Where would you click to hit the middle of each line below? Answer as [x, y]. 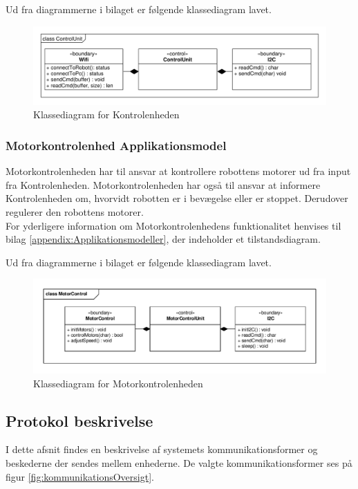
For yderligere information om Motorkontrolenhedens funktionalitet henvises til [173, 225]
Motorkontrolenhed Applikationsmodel [116, 145]
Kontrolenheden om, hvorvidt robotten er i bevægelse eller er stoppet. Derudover [177, 198]
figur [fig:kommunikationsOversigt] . [80, 476]
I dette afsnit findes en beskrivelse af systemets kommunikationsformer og [162, 449]
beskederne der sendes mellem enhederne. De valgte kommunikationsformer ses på [179, 463]
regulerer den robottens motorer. [75, 212]
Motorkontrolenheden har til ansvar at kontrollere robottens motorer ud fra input [178, 171]
